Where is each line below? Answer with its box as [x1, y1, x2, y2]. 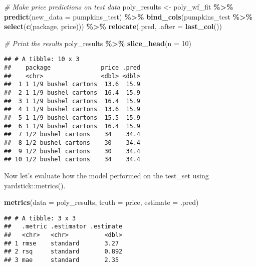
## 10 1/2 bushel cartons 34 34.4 [4, 156, 141, 163]
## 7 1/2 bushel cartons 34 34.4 [4, 131, 141, 138]
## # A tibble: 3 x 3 [4, 214, 76, 222]
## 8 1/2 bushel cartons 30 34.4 [4, 139, 141, 146]
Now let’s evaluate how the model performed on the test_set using [4, 170, 209, 180]
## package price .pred [4, 64, 141, 72]
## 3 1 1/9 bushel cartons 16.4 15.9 [4, 97, 141, 105]
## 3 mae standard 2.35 [4, 256, 119, 263]
